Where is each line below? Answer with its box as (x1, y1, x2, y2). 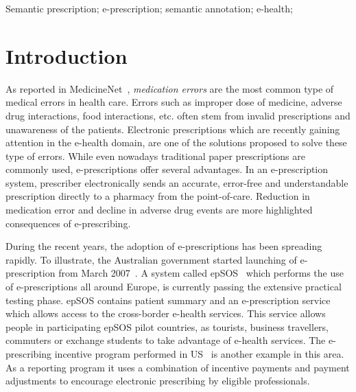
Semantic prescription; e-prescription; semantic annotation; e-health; (5, 1, 293, 15)
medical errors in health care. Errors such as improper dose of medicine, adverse (5, 95, 342, 109)
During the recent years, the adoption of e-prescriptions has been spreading (5, 239, 322, 253)
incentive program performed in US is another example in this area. (54, 347, 344, 360)
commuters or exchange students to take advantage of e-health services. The (5, 333, 326, 347)
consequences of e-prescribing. (5, 216, 131, 230)
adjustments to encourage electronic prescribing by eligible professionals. (5, 373, 310, 388)
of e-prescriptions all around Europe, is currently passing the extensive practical (5, 279, 342, 294)
